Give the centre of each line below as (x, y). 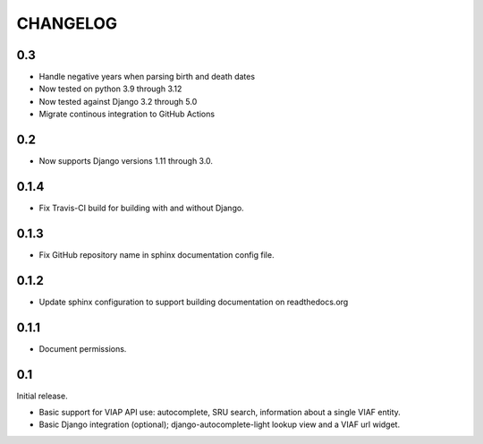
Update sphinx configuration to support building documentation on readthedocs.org (194, 302)
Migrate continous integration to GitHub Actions (127, 114)
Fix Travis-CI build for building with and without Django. (142, 208)
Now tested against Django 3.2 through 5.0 (118, 101)
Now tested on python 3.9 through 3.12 (110, 89)
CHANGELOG (67, 23)
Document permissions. (83, 348)
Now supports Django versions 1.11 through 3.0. (126, 161)
